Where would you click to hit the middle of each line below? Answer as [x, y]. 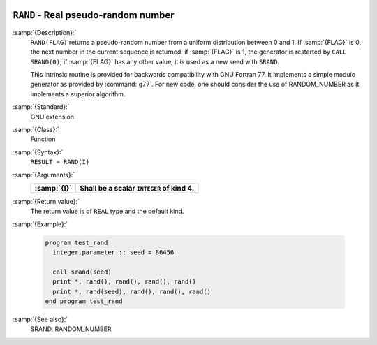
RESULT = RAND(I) [60, 162]
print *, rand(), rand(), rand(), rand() [125, 282]
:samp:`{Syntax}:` [38, 152]
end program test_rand [84, 301]
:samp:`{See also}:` [40, 320]
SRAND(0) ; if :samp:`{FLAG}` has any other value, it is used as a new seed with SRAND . [155, 61]
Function [43, 139]
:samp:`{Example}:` [40, 224]
